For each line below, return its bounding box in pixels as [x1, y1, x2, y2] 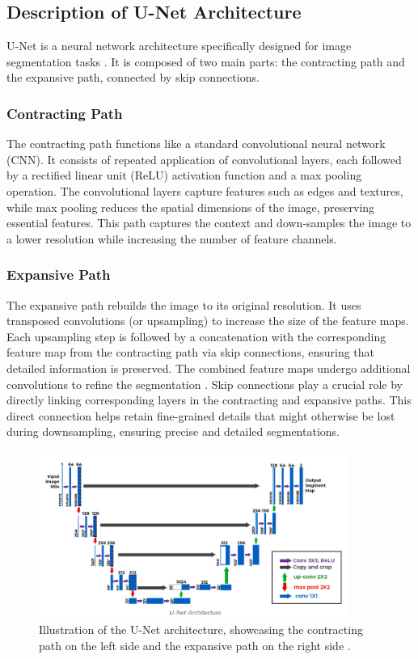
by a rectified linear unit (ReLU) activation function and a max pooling [6, 167, 362, 184]
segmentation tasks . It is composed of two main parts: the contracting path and [6, 53, 405, 70]
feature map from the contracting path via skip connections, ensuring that [6, 344, 375, 361]
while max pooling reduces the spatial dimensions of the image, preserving [6, 198, 375, 215]
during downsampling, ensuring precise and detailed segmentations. [6, 423, 340, 440]
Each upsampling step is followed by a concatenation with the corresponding [6, 327, 386, 344]
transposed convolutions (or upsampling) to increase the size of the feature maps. [6, 312, 409, 329]
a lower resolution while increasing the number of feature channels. [6, 230, 337, 247]
